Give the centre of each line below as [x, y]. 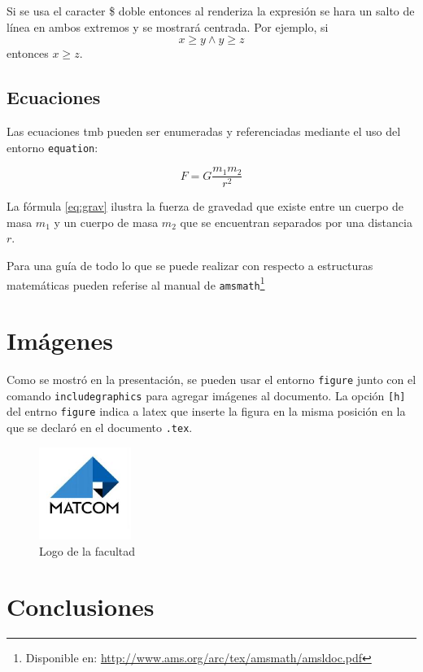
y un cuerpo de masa [106, 222]
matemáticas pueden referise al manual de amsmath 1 [136, 283]
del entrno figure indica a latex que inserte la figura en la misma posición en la [206, 411]
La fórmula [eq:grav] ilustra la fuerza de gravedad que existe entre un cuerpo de [205, 206]
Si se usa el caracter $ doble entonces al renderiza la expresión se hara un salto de [211, 11]
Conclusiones [81, 607]
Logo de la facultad [87, 550]
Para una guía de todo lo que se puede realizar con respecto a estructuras [190, 266]
